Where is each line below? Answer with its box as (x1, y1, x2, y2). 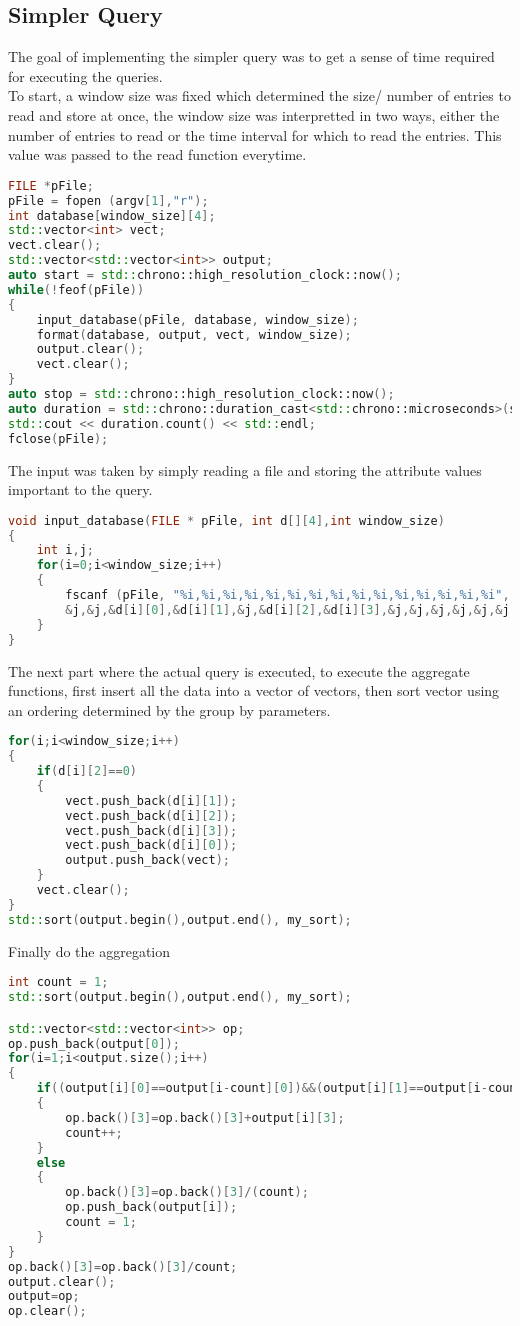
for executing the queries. (8, 65, 163, 86)
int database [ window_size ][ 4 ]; (8, 208, 216, 223)
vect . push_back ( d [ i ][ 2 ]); (65, 808, 238, 823)
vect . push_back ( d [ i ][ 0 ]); (65, 838, 238, 853)
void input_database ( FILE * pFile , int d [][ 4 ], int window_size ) (8, 513, 445, 528)
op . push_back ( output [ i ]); (65, 1200, 238, 1215)
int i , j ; (36, 543, 94, 558)
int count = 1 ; (8, 975, 109, 990)
